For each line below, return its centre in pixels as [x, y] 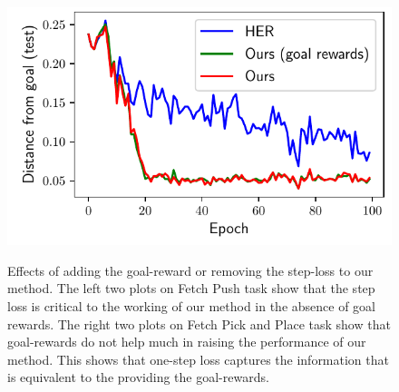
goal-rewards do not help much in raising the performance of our [187, 342]
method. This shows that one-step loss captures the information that [198, 359]
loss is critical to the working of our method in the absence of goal [192, 305]
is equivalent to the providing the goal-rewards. [138, 377]
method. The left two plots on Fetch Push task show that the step [191, 288]
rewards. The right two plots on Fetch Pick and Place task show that [199, 323]
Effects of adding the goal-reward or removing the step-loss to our [190, 270]
